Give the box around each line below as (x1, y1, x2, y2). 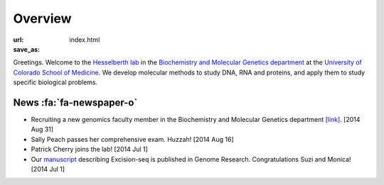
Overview (13, 11, 72, 26)
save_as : (13, 45, 41, 53)
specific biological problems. (13, 78, 98, 86)
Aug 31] (31, 125, 53, 134)
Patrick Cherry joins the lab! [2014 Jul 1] (31, 145, 149, 154)
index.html (69, 35, 100, 44)
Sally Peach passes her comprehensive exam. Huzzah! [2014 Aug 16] (31, 135, 234, 143)
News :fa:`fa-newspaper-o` (13, 96, 138, 108)
